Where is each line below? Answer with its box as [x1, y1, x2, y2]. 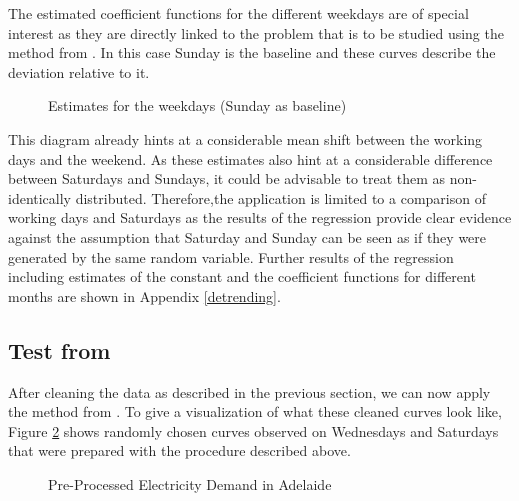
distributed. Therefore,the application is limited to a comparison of [75, 187, 486, 208]
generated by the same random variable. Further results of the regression [8, 246, 454, 267]
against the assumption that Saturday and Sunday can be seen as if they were [8, 226, 487, 247]
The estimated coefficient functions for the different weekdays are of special [8, 3, 469, 23]
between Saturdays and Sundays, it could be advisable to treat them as [8, 168, 446, 189]
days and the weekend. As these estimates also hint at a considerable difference [8, 148, 493, 169]
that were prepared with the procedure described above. [8, 440, 351, 461]
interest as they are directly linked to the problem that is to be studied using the [8, 22, 504, 43]
